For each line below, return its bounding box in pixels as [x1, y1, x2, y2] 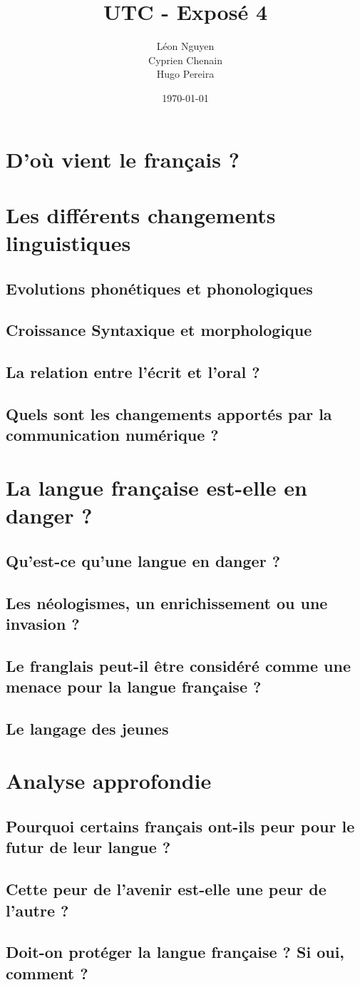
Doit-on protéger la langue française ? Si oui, [6, 941, 345, 963]
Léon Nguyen [156, 39, 215, 53]
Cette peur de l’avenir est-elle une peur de [6, 878, 326, 900]
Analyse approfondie [6, 766, 212, 795]
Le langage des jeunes [6, 717, 169, 739]
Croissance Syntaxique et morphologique [6, 319, 312, 341]
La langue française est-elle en [6, 472, 307, 501]
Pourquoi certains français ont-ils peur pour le [6, 815, 355, 837]
